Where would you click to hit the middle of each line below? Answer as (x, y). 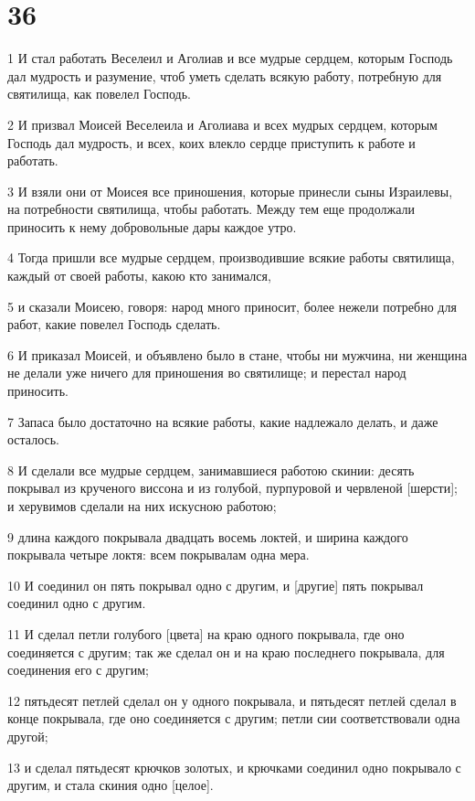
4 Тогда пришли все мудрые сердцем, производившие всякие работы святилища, (231, 257)
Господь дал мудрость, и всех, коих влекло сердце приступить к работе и (211, 142)
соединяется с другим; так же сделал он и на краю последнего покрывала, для (226, 651)
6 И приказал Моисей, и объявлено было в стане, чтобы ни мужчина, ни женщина (237, 354)
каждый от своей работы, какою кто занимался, (139, 276)
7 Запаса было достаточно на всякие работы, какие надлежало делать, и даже (223, 421)
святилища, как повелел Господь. (99, 94)
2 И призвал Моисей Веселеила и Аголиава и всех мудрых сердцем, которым (222, 124)
